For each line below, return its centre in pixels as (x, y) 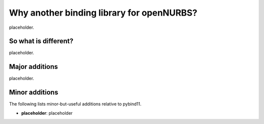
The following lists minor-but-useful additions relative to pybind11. (75, 104)
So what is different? (41, 41)
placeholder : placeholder (47, 113)
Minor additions (34, 93)
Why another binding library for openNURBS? (103, 13)
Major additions (33, 67)
